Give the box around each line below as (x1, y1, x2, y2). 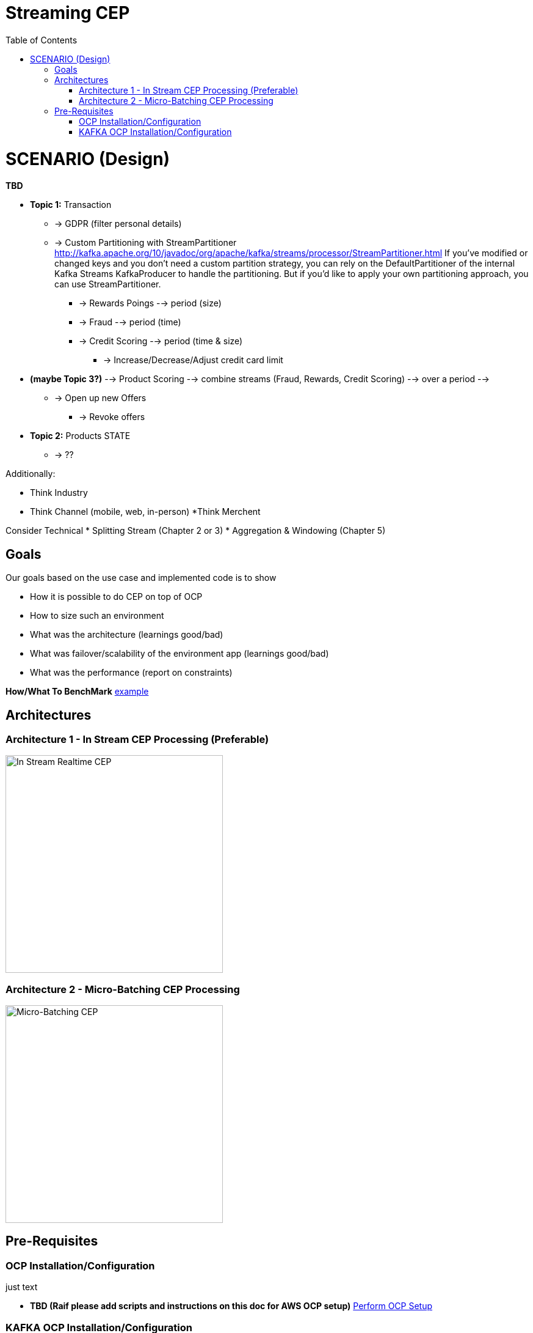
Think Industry (30, 487, 88, 498)
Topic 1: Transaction (30, 199, 112, 210)
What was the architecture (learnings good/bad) (30, 629, 223, 640)
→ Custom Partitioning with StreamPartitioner (54, 237, 237, 248)
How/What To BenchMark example (5, 686, 149, 697)
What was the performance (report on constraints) (30, 667, 233, 678)
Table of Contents (5, 34, 78, 45)
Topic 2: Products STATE (30, 430, 131, 441)
